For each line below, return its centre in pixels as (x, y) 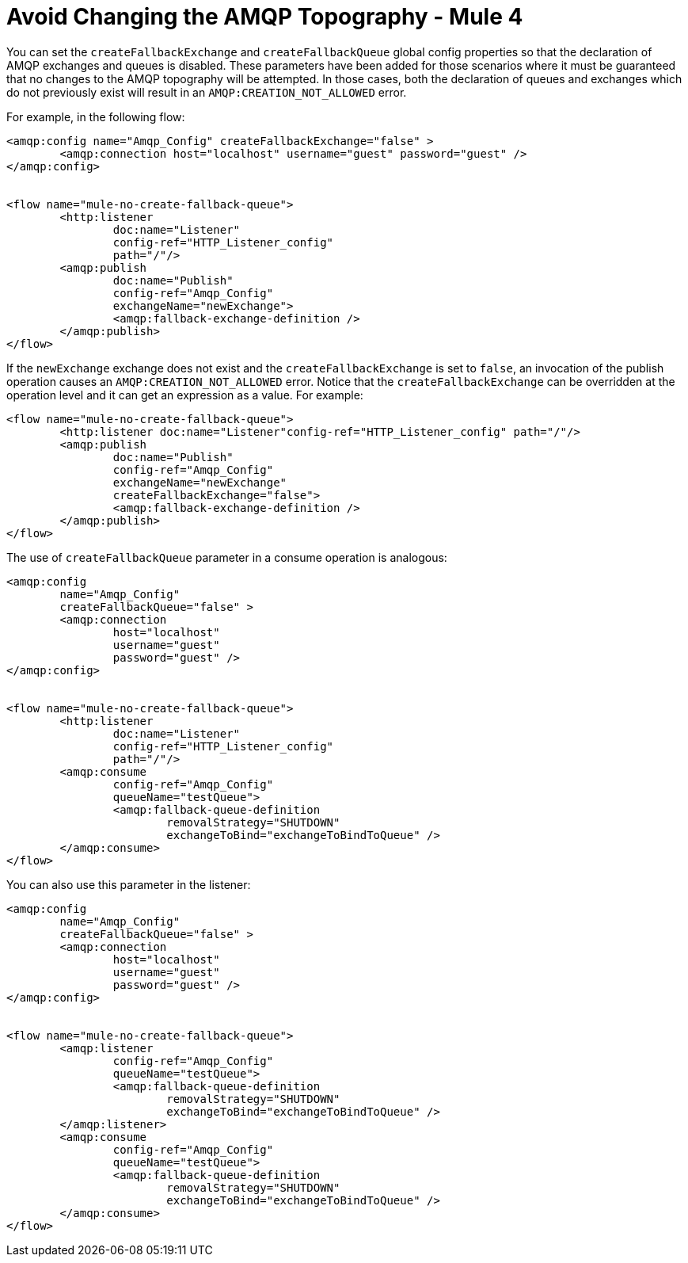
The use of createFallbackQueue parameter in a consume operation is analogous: (227, 557)
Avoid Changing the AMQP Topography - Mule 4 (265, 17)
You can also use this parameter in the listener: (129, 884)
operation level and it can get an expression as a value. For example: (185, 395)
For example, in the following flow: (96, 116)
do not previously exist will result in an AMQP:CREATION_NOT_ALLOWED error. (207, 92)
